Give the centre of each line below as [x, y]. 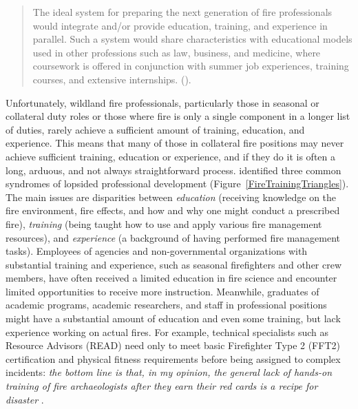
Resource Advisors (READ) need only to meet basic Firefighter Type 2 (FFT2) [173, 345]
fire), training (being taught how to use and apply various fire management [164, 223]
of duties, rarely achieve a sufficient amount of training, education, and [155, 129]
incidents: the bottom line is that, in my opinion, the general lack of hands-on [169, 372]
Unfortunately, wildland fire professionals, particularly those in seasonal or [162, 102]
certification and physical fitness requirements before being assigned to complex [173, 358]
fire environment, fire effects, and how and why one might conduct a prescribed [173, 210]
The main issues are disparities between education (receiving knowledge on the [171, 197]
